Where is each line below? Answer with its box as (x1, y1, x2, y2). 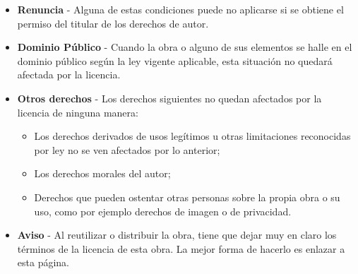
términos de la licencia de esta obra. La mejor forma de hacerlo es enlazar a (17, 241, 345, 256)
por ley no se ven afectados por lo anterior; (34, 142, 220, 157)
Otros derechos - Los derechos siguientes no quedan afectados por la (17, 90, 322, 105)
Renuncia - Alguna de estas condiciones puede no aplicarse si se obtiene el (17, 2, 344, 16)
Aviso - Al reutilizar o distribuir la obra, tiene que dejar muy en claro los (17, 227, 337, 242)
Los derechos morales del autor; (34, 166, 171, 181)
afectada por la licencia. (17, 67, 121, 82)
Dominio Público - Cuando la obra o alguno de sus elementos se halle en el (17, 40, 352, 54)
